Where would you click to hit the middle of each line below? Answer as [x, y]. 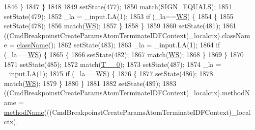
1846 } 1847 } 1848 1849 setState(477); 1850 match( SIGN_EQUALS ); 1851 [118, 6]
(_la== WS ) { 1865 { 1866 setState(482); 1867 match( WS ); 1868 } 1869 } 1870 [124, 54]
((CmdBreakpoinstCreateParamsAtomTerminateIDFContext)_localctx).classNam [127, 35]
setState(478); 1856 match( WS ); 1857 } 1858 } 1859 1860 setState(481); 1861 [120, 26]
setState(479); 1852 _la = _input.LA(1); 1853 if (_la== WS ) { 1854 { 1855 [119, 16]
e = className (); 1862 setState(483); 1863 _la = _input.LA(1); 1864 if [112, 45]
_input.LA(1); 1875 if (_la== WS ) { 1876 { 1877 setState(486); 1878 [109, 74]
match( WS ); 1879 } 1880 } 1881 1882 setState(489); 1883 [90, 83]
